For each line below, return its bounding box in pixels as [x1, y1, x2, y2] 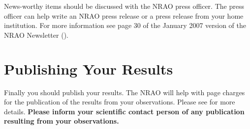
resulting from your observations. [4, 116, 119, 126]
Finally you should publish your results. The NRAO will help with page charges [4, 87, 245, 97]
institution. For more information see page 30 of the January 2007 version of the [4, 20, 246, 30]
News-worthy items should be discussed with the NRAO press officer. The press [4, 1, 244, 11]
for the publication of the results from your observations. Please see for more [4, 97, 235, 107]
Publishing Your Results [4, 58, 173, 78]
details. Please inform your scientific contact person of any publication [4, 106, 245, 116]
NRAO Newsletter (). [4, 29, 68, 40]
